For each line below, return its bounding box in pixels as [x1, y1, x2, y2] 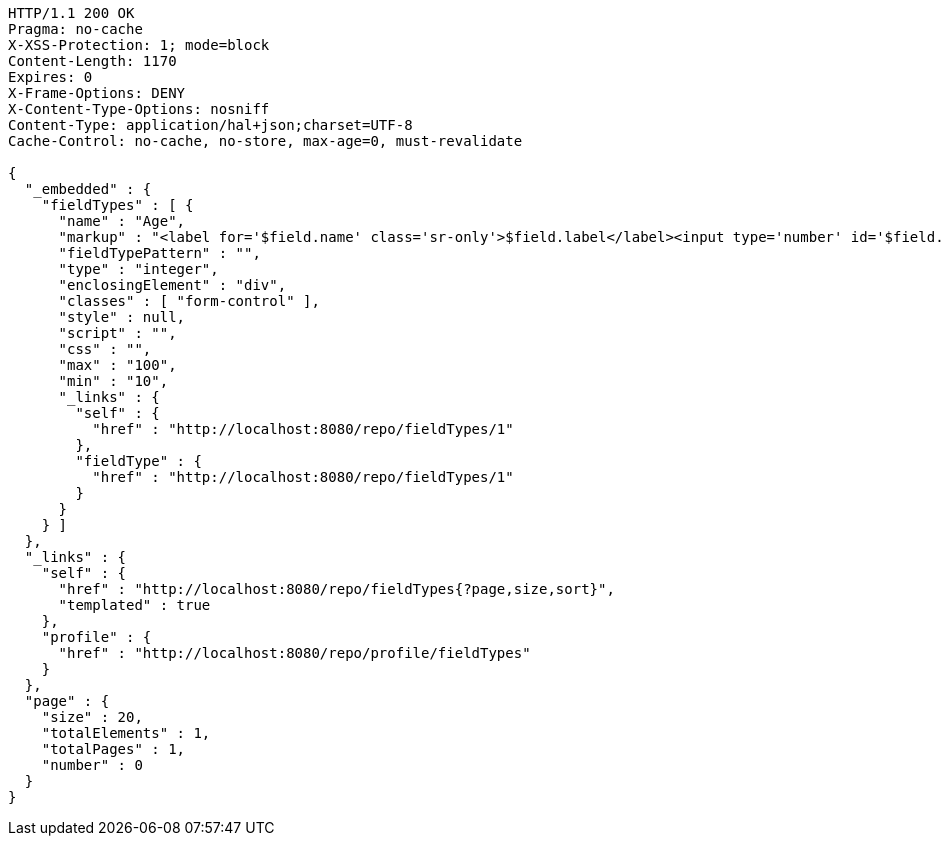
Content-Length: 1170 [8, 53, 177, 69]
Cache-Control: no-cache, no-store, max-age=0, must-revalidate [8, 133, 523, 149]
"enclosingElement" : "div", [58, 277, 287, 293]
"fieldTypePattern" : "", [58, 245, 261, 261]
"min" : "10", [58, 373, 169, 389]
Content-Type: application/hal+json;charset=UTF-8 [8, 117, 413, 133]
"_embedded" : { [24, 181, 152, 197]
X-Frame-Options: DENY [8, 85, 186, 101]
